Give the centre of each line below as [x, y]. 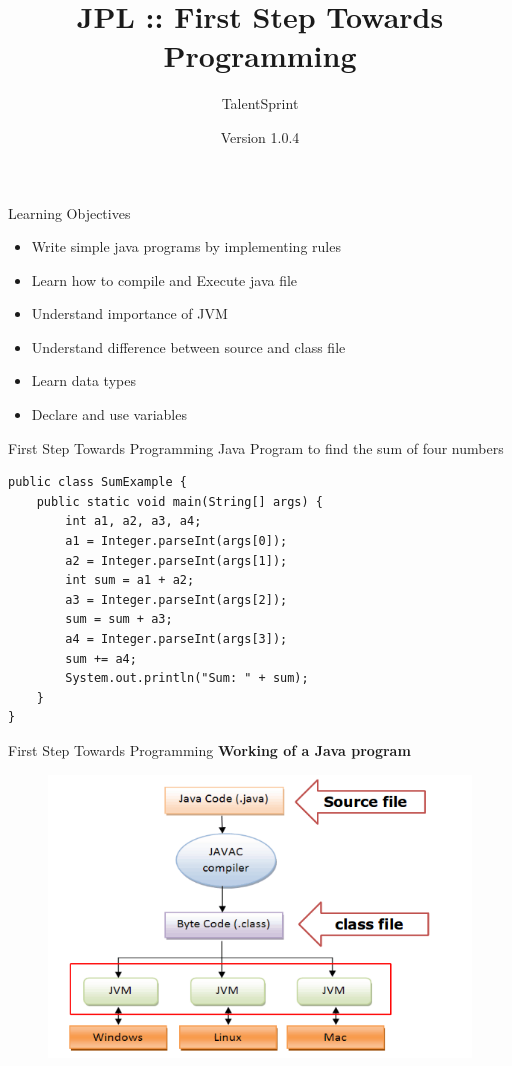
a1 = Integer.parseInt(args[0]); [176, 541]
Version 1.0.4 [260, 136]
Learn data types [83, 380]
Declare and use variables [109, 414]
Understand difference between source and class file [188, 346]
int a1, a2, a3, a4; [133, 521]
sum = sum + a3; [119, 619]
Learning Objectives [69, 212]
